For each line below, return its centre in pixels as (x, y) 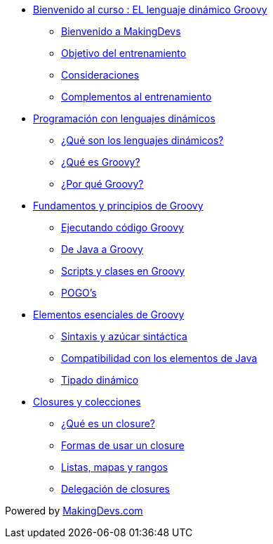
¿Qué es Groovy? (101, 162)
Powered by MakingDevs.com (74, 511)
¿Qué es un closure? (108, 423)
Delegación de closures (115, 489)
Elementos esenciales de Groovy (109, 315)
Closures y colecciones (87, 402)
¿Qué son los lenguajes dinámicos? (142, 140)
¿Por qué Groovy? (102, 184)
